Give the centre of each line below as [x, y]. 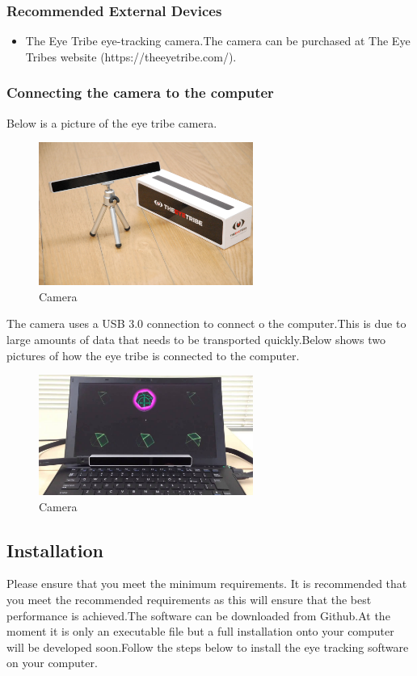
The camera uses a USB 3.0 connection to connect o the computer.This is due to [206, 323]
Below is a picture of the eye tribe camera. [112, 122]
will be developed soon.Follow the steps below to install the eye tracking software [208, 647]
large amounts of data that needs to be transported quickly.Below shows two [196, 339]
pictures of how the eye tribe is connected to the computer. [153, 355]
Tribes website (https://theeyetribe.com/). [131, 56]
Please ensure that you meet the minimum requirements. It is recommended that [207, 584]
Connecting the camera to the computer [140, 92]
